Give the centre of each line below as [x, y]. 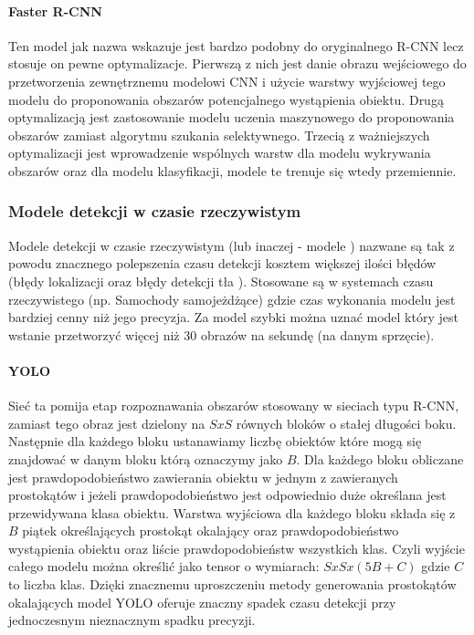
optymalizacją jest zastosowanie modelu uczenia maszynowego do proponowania [232, 117]
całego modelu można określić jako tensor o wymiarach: [164, 566]
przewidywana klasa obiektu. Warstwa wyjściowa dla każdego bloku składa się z [232, 512]
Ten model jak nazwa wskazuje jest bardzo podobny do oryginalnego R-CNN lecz [236, 45]
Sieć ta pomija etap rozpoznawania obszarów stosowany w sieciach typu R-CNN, [234, 406]
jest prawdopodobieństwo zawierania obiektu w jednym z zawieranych [203, 477]
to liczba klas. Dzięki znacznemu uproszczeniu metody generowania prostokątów [232, 584]
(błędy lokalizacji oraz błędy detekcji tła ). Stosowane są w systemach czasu [221, 281]
